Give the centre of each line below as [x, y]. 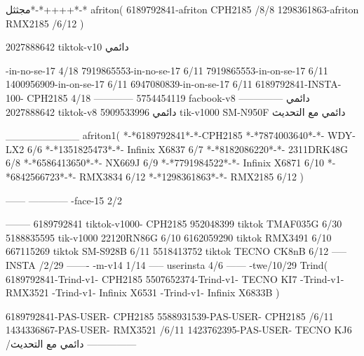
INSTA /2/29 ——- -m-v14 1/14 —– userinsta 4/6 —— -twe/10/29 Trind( [167, 264]
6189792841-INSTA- [298, 84]
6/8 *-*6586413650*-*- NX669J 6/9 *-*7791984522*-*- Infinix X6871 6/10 [165, 163]
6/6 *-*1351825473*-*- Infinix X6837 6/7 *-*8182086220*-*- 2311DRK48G [187, 149]
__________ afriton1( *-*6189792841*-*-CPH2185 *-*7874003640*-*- [165, 135]
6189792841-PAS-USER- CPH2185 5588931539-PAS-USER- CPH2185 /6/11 [170, 316]
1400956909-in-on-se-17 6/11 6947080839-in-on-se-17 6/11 [129, 84]
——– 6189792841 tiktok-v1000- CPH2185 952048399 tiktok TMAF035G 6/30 [174, 224]
